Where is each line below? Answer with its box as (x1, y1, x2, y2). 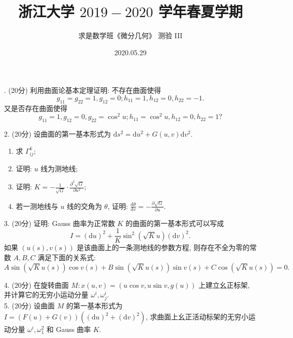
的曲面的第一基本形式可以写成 (125, 217, 224, 228)
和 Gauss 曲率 (46, 324, 91, 334)
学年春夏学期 (158, 1, 243, 22)
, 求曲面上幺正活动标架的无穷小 (145, 311, 249, 321)
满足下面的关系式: (37, 252, 96, 263)
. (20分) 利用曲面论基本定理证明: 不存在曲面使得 (4, 85, 161, 95)
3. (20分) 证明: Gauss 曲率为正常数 (4, 217, 115, 228)
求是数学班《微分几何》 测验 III (78, 30, 183, 41)
